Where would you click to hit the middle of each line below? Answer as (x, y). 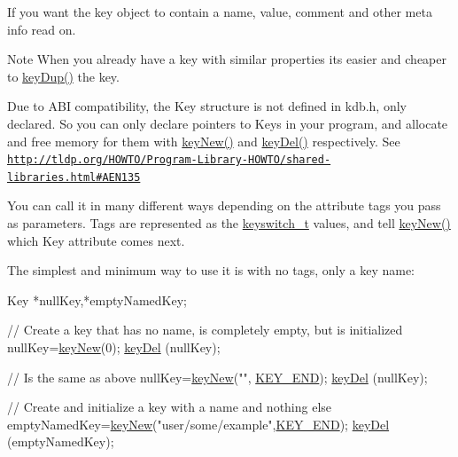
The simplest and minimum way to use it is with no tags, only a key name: (211, 270)
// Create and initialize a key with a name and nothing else (170, 407)
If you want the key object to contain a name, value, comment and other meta (220, 12)
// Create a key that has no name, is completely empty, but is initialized (205, 330)
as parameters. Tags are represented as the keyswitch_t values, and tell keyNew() (229, 223)
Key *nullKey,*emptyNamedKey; (97, 299)
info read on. (42, 29)
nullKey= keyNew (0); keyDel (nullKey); (114, 347)
